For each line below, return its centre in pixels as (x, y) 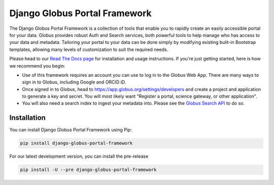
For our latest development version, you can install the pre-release (79, 156)
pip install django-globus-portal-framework (76, 143)
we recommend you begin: (37, 66)
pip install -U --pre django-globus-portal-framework (88, 170)
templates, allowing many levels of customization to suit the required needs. (89, 49)
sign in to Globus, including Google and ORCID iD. (74, 82)
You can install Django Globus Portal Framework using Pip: (71, 130)
